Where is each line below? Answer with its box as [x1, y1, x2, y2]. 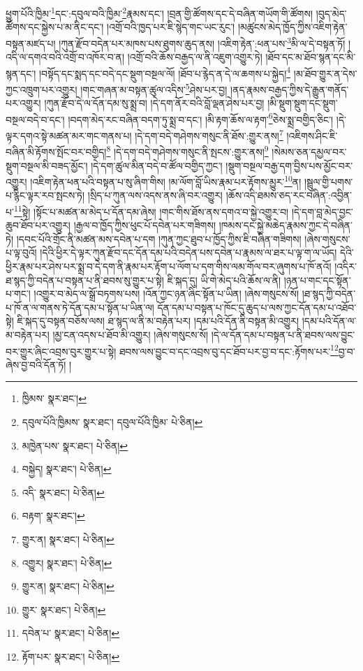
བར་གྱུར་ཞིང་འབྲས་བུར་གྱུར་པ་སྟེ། [6, 344, 117, 358]
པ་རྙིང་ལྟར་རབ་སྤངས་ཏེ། [6, 188, 85, 202]
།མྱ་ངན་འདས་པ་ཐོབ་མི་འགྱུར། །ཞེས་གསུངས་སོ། [52, 327, 208, 341]
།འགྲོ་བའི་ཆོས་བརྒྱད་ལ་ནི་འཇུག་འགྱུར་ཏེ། [127, 50, 262, 64]
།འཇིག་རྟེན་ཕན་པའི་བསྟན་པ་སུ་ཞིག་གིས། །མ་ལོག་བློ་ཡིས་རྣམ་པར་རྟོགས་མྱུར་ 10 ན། [30, 172, 302, 189]
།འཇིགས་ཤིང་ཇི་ [286, 128, 338, 142]
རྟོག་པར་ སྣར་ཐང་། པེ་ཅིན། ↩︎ [22, 649, 120, 663]
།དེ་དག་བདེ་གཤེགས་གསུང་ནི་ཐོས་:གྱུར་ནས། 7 [135, 126, 283, 142]
